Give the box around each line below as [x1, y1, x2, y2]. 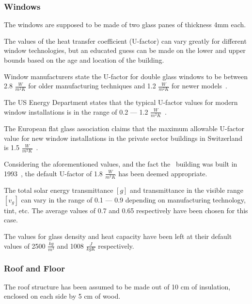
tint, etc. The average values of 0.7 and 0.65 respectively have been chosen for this [4, 205, 248, 215]
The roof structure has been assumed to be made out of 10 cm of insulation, [4, 281, 231, 291]
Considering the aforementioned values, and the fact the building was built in [4, 159, 237, 169]
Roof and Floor [4, 262, 65, 274]
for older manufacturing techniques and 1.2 [28, 81, 156, 91]
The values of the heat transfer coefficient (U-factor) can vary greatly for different [4, 35, 247, 46]
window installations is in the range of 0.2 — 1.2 [4, 106, 148, 117]
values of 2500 [4, 240, 46, 251]
